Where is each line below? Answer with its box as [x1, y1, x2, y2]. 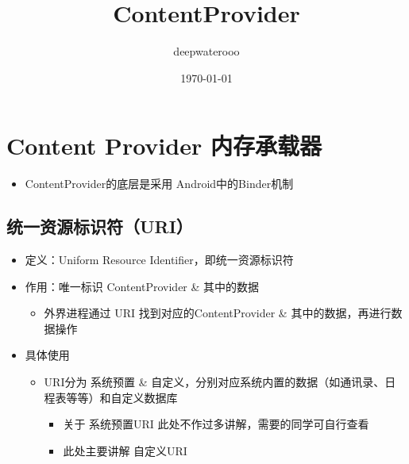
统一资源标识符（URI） [6, 214, 193, 239]
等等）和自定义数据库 [66, 389, 178, 405]
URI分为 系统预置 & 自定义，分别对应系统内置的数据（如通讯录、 [44, 374, 385, 390]
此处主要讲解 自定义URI [63, 442, 187, 458]
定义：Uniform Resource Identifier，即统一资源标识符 [25, 251, 294, 268]
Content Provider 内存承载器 [6, 129, 322, 162]
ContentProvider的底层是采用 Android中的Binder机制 [25, 175, 294, 192]
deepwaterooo [173, 43, 240, 59]
